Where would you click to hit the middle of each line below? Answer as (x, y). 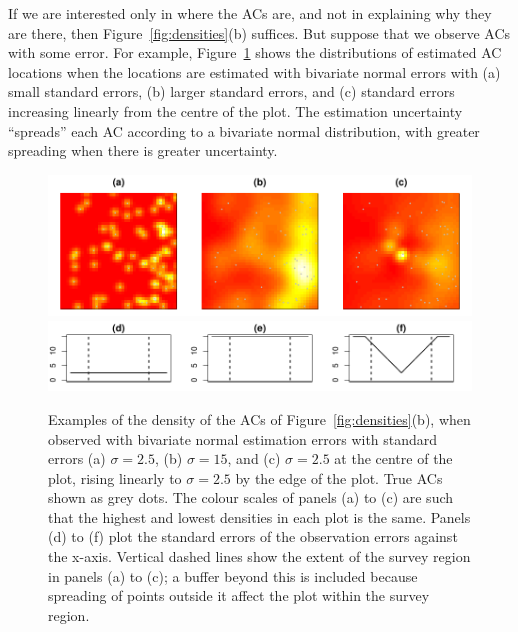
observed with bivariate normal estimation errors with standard (243, 438)
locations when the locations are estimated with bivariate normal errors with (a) (254, 71)
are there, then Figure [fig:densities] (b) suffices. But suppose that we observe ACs (259, 32)
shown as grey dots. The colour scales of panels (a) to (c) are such (251, 497)
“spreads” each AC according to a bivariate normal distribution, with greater (244, 130)
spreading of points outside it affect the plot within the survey (239, 595)
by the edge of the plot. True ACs (339, 477)
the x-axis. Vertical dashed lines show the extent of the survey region (259, 556)
